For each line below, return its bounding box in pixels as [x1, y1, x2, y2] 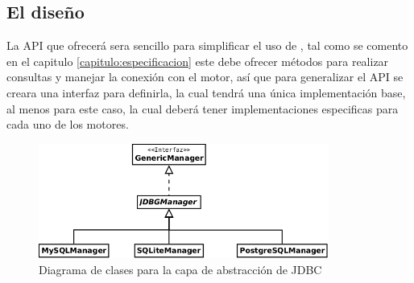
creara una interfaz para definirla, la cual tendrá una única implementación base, [6, 84, 406, 100]
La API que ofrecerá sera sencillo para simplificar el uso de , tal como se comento [6, 37, 408, 54]
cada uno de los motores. [6, 116, 129, 133]
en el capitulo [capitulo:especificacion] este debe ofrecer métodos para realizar [6, 52, 389, 69]
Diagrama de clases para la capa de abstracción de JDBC [39, 260, 322, 277]
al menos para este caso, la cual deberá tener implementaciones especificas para [6, 100, 399, 117]
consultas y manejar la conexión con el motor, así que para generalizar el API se [6, 68, 404, 85]
